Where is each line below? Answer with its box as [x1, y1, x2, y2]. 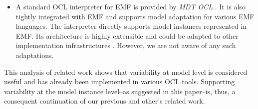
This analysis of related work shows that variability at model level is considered [4, 66, 248, 77]
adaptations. [15, 50, 54, 60]
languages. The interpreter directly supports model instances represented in [15, 21, 247, 31]
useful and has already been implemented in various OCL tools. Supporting [4, 76, 235, 87]
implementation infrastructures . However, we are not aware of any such [15, 40, 236, 51]
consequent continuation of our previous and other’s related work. [4, 96, 205, 106]
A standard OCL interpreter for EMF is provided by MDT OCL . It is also [15, 1, 246, 11]
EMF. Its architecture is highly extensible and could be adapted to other [15, 30, 239, 41]
